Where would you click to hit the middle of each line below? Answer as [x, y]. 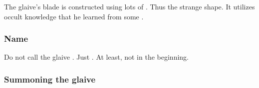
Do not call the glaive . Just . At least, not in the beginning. [96, 57]
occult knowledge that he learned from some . [74, 16]
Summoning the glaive [50, 79]
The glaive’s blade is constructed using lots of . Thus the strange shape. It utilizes [129, 6]
